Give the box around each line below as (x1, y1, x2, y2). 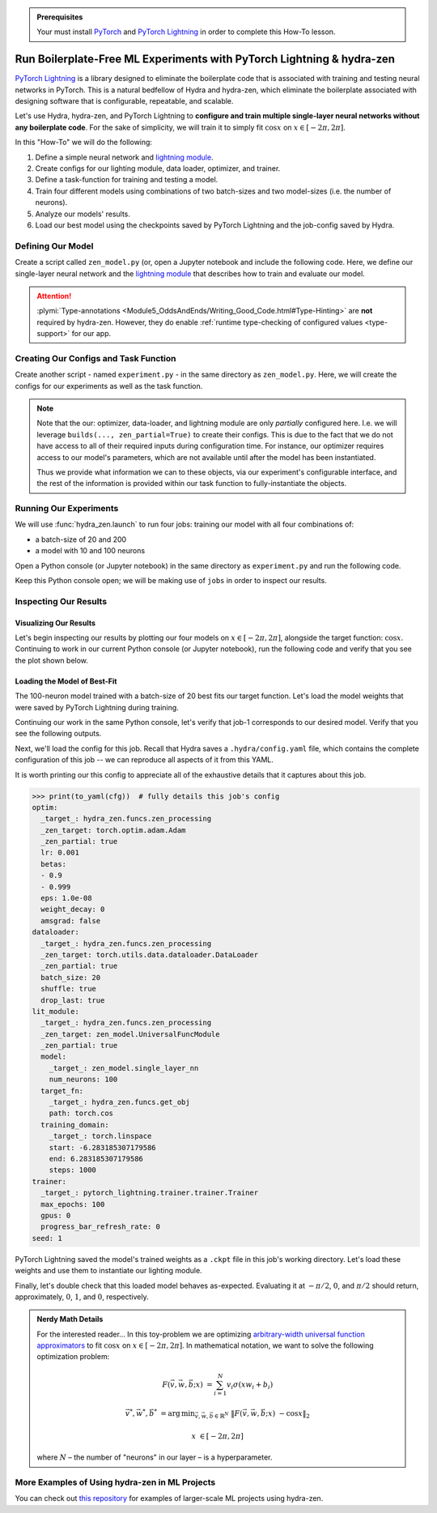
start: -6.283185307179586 (49, 1143, 157, 1152)
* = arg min (154, 1408, 196, 1418)
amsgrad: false (40, 916, 101, 925)
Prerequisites (36, 12, 83, 22)
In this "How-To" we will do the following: (15, 138, 153, 147)
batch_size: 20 (40, 973, 101, 982)
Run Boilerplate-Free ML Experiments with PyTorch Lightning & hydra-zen (15, 53, 396, 66)
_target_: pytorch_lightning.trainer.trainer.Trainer (40, 1188, 259, 1198)
